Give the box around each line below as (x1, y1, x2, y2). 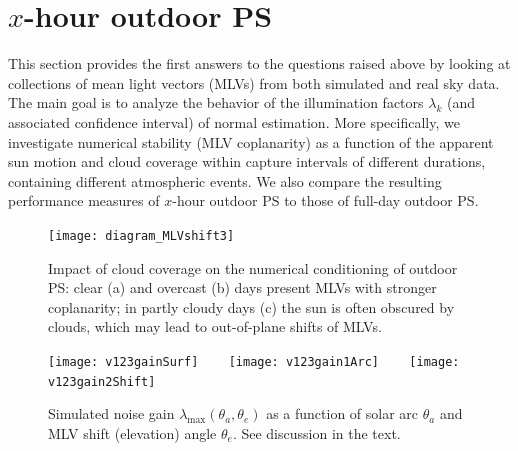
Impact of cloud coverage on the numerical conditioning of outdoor (48, 257, 458, 278)
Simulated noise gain (48, 403, 175, 424)
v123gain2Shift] (48, 374, 156, 389)
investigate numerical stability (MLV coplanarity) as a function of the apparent (8, 131, 494, 152)
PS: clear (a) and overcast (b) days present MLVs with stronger (48, 277, 437, 298)
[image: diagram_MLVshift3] (48, 228, 235, 243)
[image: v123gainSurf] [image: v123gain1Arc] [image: (48, 354, 460, 369)
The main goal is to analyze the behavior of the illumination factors (8, 92, 424, 113)
